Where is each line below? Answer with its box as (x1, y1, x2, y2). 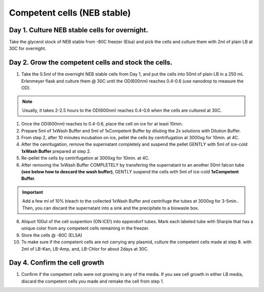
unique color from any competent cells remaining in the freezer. (21, 225, 150, 231)
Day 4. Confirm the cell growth (9, 259, 105, 267)
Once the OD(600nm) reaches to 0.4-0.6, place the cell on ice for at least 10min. (21, 121, 183, 127)
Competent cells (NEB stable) (9, 7, 131, 18)
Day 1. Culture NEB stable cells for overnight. (9, 26, 149, 34)
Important (22, 189, 44, 195)
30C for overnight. (9, 45, 46, 51)
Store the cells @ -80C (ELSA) (21, 232, 83, 238)
